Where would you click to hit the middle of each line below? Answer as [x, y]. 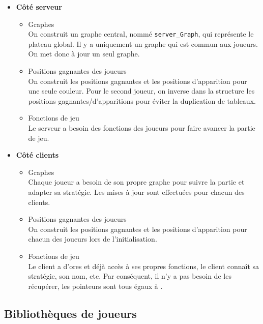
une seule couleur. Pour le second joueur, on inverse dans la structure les [141, 91]
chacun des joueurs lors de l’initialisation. [93, 239]
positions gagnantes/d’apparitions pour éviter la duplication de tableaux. [142, 100]
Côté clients [37, 155]
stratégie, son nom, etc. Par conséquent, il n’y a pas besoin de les [130, 276]
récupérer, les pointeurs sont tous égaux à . [95, 286]
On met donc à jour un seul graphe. [84, 54]
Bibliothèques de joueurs [70, 313]
